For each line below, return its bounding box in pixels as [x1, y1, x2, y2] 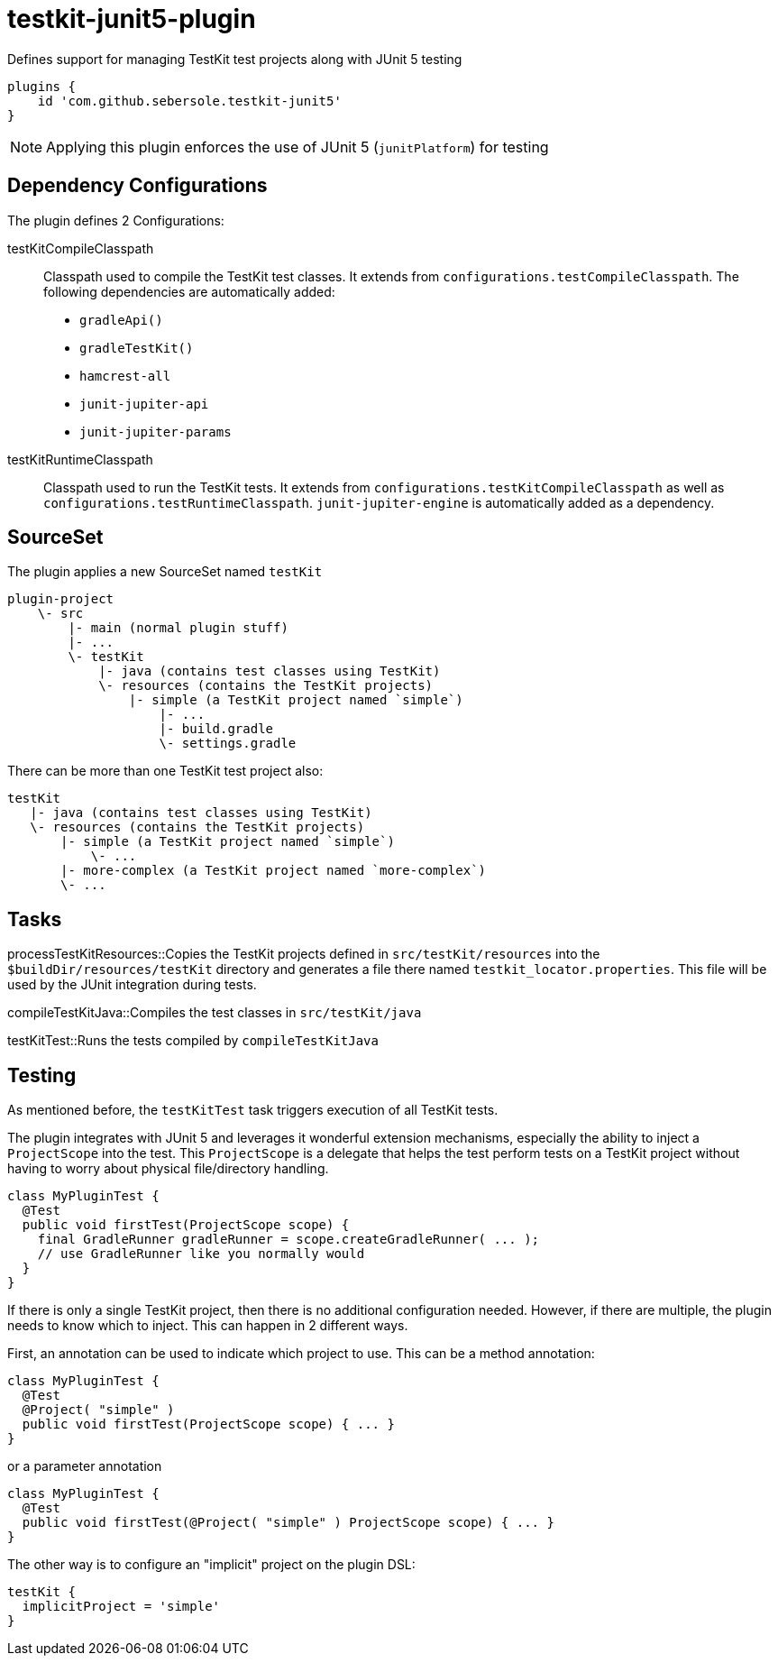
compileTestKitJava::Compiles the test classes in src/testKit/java [7, 1005, 422, 1021]
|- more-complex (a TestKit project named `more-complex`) [60, 863, 487, 878]
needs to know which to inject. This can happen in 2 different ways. [7, 1318, 408, 1334]
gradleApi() [79, 312, 163, 327]
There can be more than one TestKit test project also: [7, 763, 324, 779]
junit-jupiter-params [79, 424, 232, 439]
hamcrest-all [79, 368, 171, 383]
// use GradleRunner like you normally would [37, 1246, 365, 1262]
